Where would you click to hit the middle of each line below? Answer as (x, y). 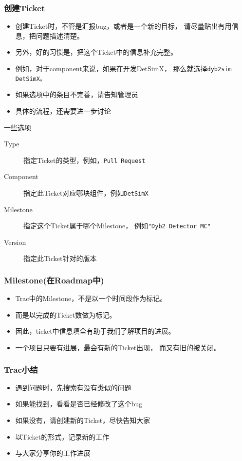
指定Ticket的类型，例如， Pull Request (84, 160)
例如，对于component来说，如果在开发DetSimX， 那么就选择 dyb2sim (123, 68)
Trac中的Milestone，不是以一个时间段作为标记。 (91, 298)
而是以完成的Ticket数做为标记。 (66, 314)
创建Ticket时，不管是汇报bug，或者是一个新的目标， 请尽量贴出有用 (123, 26)
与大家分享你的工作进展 (53, 453)
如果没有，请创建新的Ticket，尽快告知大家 (83, 420)
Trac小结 (21, 369)
